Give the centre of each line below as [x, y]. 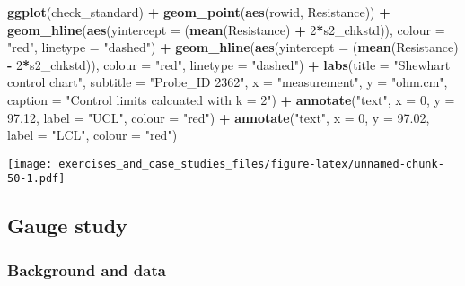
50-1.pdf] [36, 179]
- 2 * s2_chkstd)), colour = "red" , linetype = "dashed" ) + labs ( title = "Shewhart [229, 64]
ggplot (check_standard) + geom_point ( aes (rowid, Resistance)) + [199, 12]
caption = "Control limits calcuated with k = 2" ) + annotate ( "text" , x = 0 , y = [231, 99]
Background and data [87, 269]
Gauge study [67, 225]
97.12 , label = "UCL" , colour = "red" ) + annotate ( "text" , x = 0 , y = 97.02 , [219, 117]
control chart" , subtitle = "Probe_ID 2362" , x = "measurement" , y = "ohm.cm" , [228, 82]
